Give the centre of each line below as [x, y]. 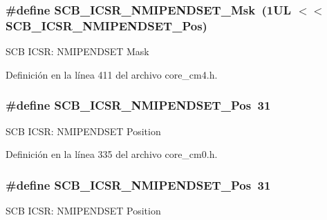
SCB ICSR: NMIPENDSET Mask [77, 51]
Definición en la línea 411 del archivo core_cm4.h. [112, 74]
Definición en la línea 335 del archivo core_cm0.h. [112, 154]
